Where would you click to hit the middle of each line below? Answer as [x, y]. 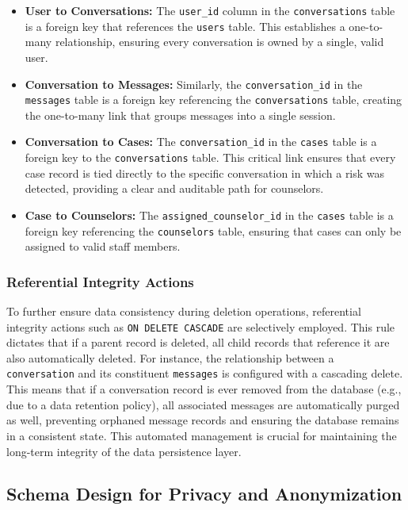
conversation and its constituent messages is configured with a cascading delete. [205, 373]
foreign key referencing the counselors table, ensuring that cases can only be [213, 230]
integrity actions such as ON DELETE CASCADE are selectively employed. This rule [201, 326]
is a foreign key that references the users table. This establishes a [185, 26]
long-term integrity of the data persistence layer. [124, 451]
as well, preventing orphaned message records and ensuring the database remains [203, 420]
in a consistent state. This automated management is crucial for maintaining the [202, 435]
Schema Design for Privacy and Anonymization [204, 494]
